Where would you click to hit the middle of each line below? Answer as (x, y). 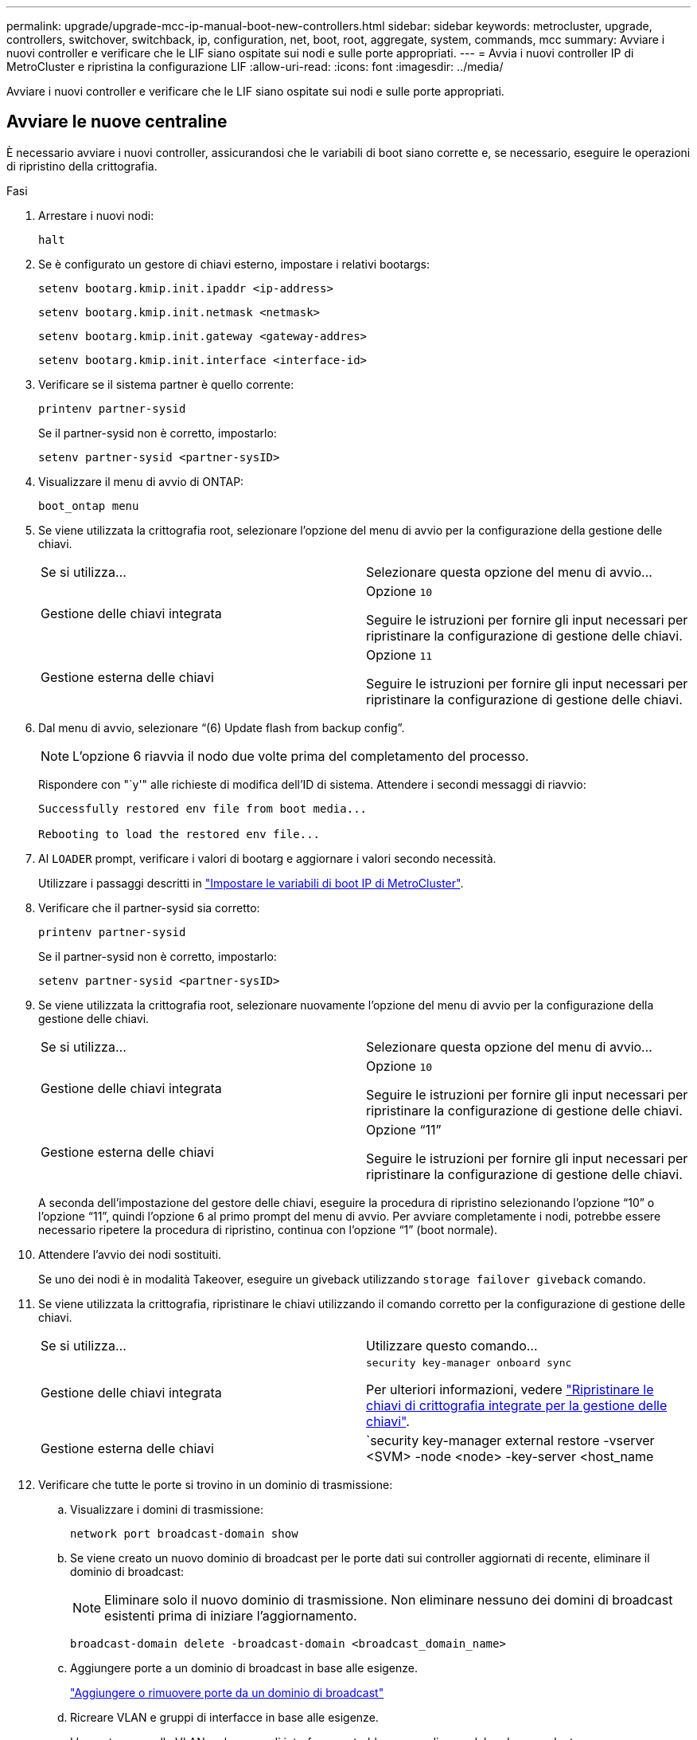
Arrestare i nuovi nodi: (96, 215)
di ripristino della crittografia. (82, 166)
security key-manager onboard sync (469, 1362)
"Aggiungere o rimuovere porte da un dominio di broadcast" (227, 1692)
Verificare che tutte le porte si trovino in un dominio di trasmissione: (216, 1484)
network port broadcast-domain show (184, 1533)
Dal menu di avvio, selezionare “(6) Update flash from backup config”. (222, 727)
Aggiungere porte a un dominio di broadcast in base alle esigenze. (244, 1667)
